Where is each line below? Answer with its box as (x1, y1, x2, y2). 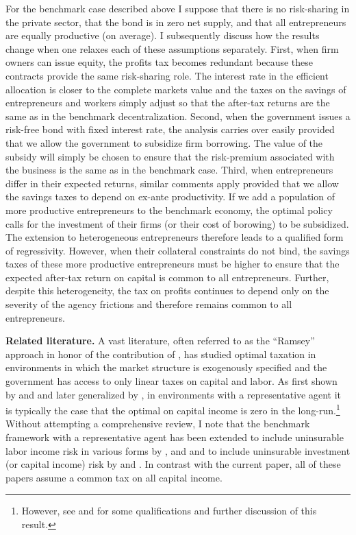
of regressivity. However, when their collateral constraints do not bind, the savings (5, 243, 350, 257)
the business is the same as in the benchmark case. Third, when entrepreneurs (5, 163, 333, 177)
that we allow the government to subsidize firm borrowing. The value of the (5, 135, 323, 150)
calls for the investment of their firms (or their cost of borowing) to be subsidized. (5, 216, 349, 230)
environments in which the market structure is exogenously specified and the (5, 360, 327, 374)
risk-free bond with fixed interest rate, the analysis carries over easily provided (5, 122, 335, 136)
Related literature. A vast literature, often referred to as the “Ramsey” (5, 333, 315, 348)
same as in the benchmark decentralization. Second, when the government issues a (5, 108, 351, 123)
